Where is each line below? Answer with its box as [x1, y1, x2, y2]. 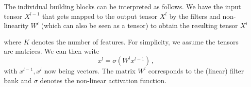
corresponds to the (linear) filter [148, 65, 244, 75]
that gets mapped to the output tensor [42, 11, 158, 21]
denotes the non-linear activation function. [40, 75, 167, 85]
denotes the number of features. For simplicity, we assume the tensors [32, 36, 238, 46]
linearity [4, 20, 29, 30]
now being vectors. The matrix [44, 65, 136, 75]
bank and [4, 75, 32, 85]
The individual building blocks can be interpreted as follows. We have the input [4, 1, 241, 11]
